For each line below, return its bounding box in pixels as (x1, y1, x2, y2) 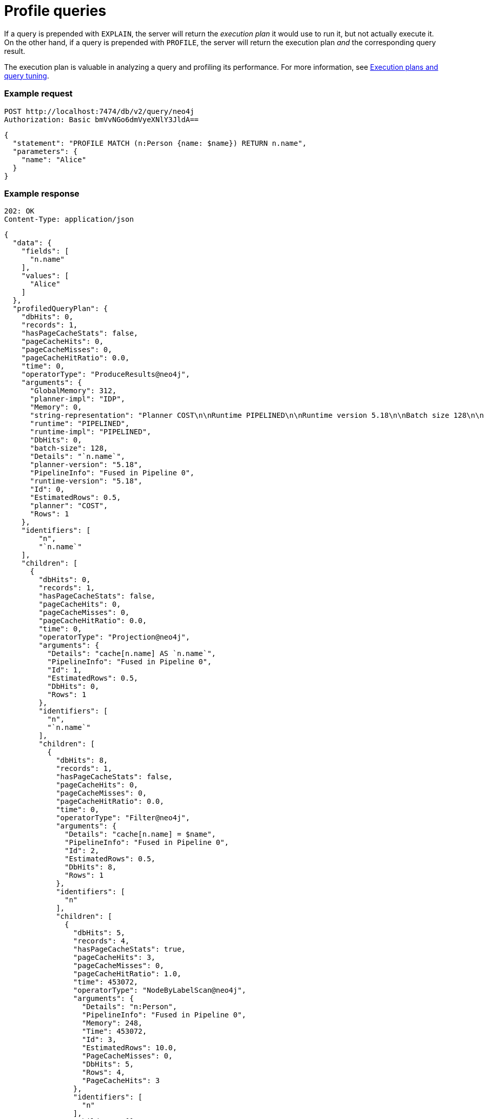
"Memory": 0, (30, 403, 82, 412)
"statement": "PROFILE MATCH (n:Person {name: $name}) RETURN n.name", (12, 139, 307, 147)
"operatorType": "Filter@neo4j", (56, 814, 190, 822)
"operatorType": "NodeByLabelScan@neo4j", (73, 986, 247, 995)
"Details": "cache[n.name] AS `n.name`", (47, 649, 216, 658)
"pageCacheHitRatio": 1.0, (73, 970, 181, 978)
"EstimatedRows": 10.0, (82, 1044, 177, 1052)
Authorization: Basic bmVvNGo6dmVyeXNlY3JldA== (4, 115, 199, 124)
